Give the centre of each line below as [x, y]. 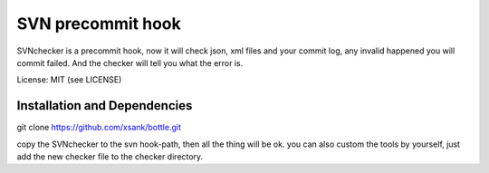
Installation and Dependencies [105, 106]
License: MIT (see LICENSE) [69, 80]
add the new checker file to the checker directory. [110, 157]
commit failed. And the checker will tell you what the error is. [130, 62]
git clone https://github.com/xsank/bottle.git [99, 128]
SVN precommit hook [99, 24]
